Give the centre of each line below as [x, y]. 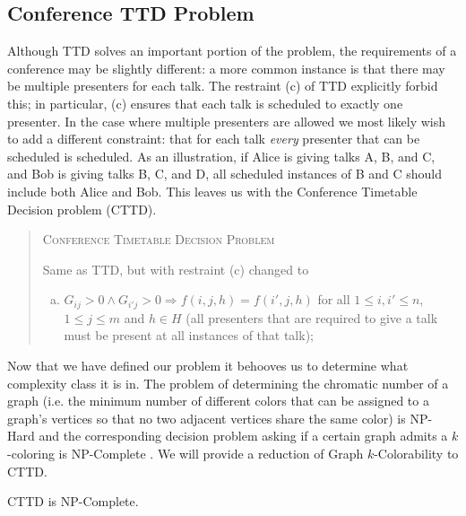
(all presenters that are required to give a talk [312, 317]
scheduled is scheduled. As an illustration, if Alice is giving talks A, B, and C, [221, 156]
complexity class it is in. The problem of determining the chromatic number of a [228, 383]
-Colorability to [416, 453]
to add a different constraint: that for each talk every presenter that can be [214, 139]
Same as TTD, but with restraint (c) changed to [176, 269]
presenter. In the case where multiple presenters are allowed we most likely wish [227, 121]
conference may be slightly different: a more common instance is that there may [226, 68]
